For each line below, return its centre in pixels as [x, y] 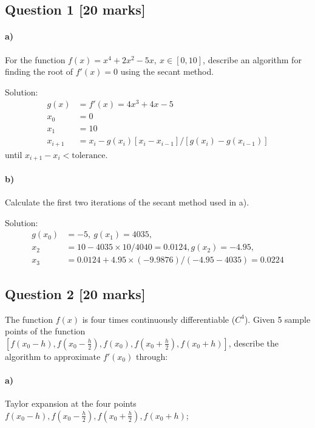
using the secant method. [167, 71]
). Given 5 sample [277, 319]
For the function [35, 59]
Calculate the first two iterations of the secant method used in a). [127, 202]
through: [152, 356]
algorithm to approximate [53, 356]
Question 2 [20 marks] [75, 293]
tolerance [89, 155]
